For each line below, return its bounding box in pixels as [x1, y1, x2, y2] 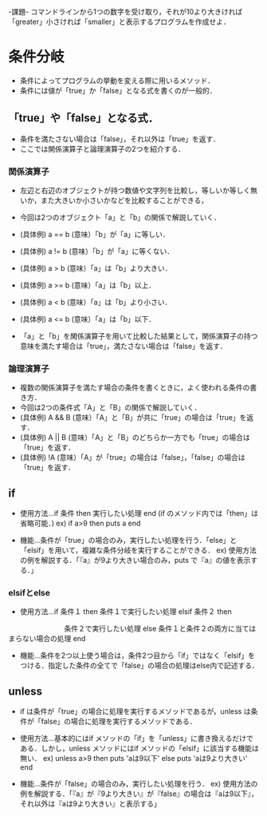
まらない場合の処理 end [8, 634, 86, 644]
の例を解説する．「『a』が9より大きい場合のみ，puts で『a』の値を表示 [19, 556, 251, 565]
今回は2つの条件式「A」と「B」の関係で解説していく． [19, 402, 202, 413]
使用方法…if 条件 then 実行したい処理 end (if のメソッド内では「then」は [19, 509, 259, 518]
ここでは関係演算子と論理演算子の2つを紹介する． [19, 144, 186, 153]
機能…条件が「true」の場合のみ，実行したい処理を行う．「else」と [19, 536, 238, 545]
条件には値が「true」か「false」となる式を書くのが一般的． [19, 85, 217, 95]
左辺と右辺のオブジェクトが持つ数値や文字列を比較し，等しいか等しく [19, 186, 251, 196]
